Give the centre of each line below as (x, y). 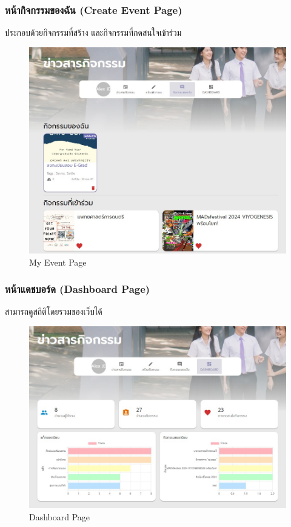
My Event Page (58, 262)
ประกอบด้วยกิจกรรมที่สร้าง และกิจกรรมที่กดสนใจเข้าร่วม (93, 32)
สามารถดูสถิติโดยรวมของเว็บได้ (54, 311)
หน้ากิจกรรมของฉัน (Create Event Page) (94, 9)
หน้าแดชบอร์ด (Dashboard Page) (78, 289)
